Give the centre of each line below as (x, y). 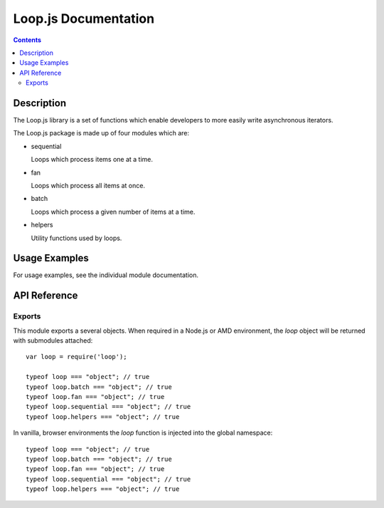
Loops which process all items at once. (88, 185)
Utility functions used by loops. (76, 238)
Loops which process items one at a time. (92, 160)
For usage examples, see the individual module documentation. (106, 275)
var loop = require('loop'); (76, 357)
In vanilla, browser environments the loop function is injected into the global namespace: (143, 433)
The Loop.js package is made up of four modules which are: (101, 133)
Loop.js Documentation (84, 19)
